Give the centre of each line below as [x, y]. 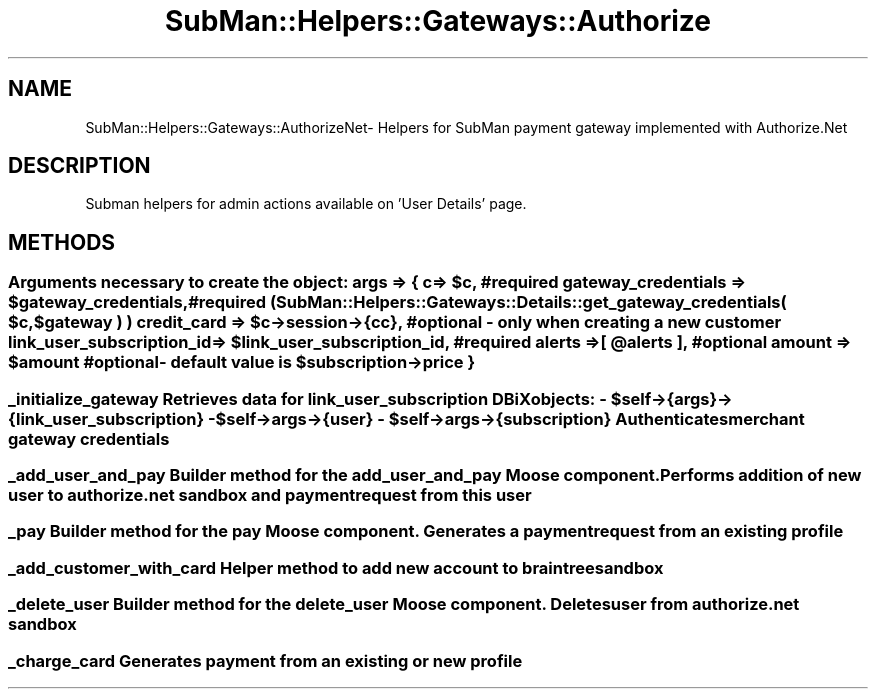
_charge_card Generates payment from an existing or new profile [265, 660]
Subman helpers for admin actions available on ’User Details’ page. [306, 204]
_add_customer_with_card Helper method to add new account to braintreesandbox [336, 567]
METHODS [62, 242]
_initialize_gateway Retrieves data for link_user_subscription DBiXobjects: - [307, 398]
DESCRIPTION [79, 166]
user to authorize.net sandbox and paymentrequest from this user [270, 495]
